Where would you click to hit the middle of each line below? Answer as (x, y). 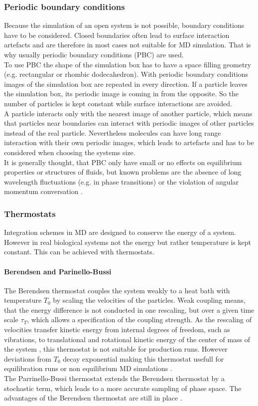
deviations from (28, 358)
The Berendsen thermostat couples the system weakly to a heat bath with (117, 290)
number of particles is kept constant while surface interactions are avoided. (118, 103)
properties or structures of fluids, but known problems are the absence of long (123, 172)
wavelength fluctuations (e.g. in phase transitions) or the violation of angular (122, 181)
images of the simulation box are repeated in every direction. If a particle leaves (126, 84)
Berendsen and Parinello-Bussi (58, 271)
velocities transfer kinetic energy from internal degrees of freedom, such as (117, 329)
